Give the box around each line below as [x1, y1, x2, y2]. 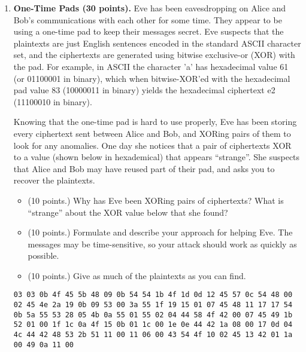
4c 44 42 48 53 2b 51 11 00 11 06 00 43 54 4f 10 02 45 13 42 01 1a [13, 330, 293, 339]
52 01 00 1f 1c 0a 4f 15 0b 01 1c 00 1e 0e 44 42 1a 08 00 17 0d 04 [13, 320, 293, 329]
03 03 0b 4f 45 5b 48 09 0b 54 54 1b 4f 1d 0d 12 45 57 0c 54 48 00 [13, 290, 293, 299]
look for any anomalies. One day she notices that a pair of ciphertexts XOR [13, 139, 292, 151]
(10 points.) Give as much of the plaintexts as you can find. [28, 269, 246, 281]
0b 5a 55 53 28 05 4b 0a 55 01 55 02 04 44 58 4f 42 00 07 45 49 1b [13, 310, 293, 319]
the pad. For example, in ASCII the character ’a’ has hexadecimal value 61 [13, 60, 289, 72]
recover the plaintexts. [13, 174, 95, 186]
